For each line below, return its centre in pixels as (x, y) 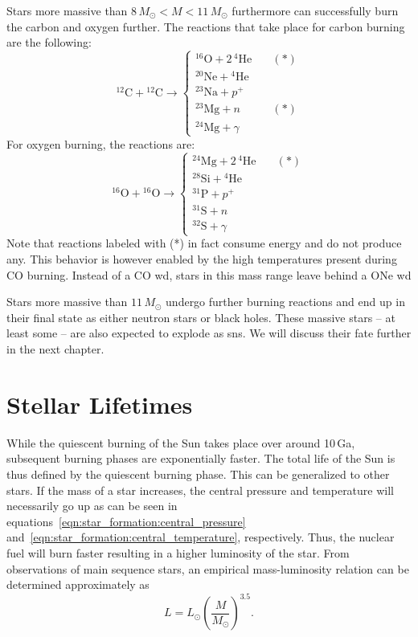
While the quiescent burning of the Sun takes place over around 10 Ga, (181, 442)
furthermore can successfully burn (315, 10)
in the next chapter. (55, 349)
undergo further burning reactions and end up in (285, 302)
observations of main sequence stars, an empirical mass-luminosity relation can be (208, 568)
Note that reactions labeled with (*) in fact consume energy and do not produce (204, 243)
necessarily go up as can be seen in (92, 506)
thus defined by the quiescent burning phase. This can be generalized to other (198, 474)
